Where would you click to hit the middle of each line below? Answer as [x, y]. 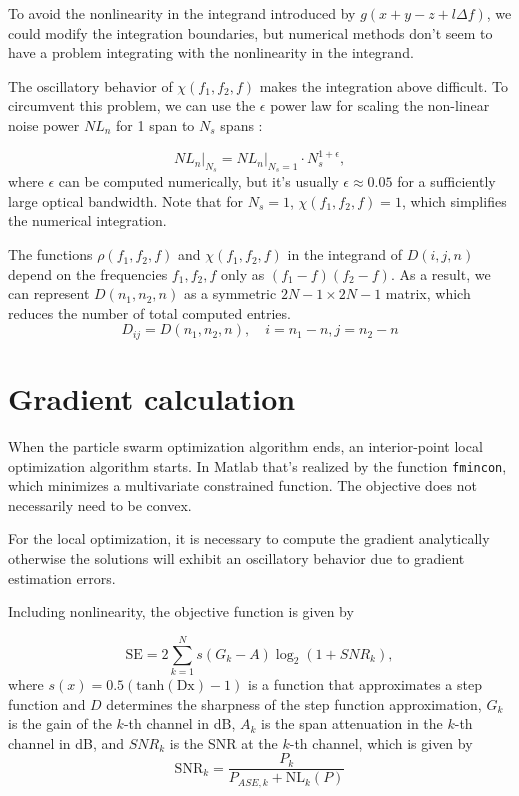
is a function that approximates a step [364, 683]
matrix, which [428, 293]
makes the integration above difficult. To [383, 85]
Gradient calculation [152, 398]
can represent [49, 293]
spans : [241, 124]
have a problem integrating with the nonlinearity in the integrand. [211, 52]
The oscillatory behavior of [90, 85]
